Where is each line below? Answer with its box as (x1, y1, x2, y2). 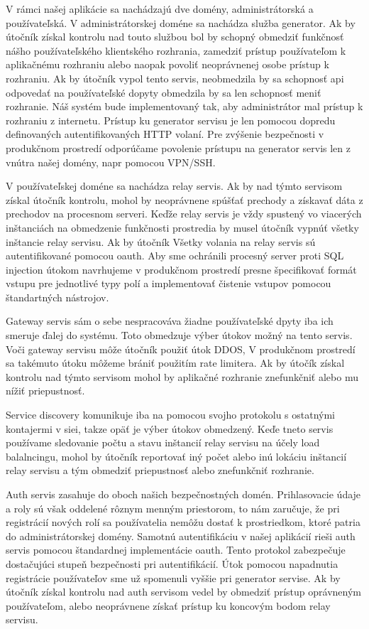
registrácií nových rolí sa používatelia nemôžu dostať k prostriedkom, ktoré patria (6, 515, 360, 529)
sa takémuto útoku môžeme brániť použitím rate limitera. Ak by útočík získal (6, 355, 345, 370)
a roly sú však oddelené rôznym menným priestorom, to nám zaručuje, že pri (6, 500, 340, 515)
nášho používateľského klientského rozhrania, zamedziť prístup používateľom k (6, 43, 346, 58)
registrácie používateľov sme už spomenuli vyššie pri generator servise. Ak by (6, 570, 341, 585)
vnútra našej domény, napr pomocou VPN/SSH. (6, 154, 216, 169)
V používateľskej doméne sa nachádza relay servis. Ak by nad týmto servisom (6, 178, 343, 193)
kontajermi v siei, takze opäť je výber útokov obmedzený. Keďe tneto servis (6, 421, 334, 436)
